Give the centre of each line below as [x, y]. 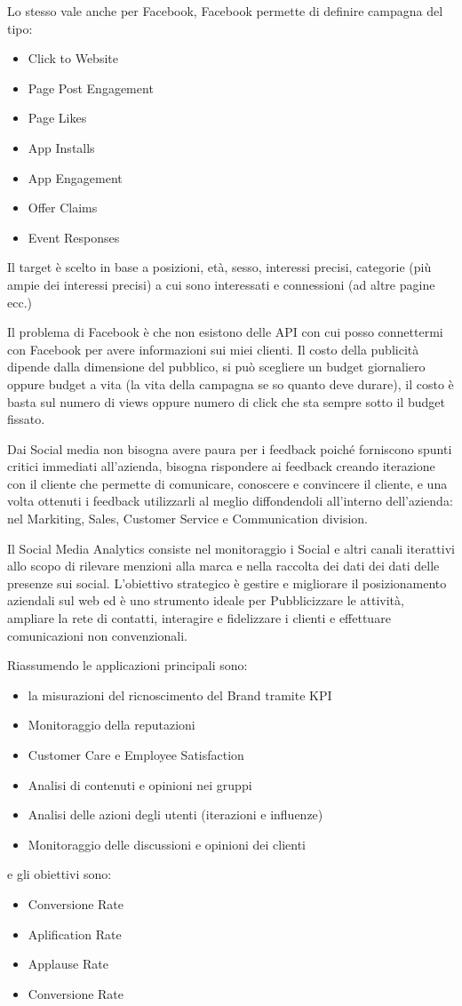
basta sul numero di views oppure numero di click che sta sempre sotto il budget [226, 401]
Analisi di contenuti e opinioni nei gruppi [140, 784]
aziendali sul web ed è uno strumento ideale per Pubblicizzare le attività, [206, 600]
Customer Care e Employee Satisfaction [136, 754]
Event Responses [74, 237]
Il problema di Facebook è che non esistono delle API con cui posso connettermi [225, 332]
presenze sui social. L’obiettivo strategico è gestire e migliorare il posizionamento [227, 583]
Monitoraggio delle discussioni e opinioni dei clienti [167, 844]
